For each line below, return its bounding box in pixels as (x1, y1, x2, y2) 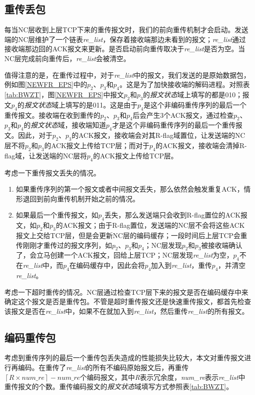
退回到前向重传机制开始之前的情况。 (23, 193, 139, 203)
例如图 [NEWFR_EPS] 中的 (4, 79, 88, 89)
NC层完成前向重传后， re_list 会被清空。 (4, 53, 130, 63)
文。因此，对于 (4, 130, 52, 140)
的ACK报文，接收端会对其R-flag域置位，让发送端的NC (71, 130, 245, 140)
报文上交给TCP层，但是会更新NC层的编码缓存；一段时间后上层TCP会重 (16, 230, 247, 240)
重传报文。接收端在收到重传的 (4, 110, 100, 120)
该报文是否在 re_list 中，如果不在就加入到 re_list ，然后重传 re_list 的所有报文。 (4, 306, 249, 316)
